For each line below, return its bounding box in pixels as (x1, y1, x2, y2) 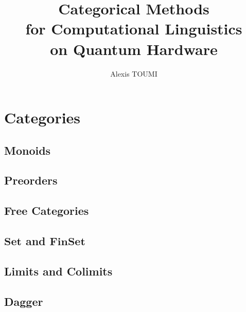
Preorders (4, 172, 58, 188)
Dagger (4, 293, 43, 309)
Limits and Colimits (4, 263, 113, 279)
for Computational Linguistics (25, 18, 242, 39)
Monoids (4, 142, 51, 158)
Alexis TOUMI (110, 68, 157, 79)
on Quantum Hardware (50, 38, 218, 59)
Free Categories (4, 203, 89, 218)
